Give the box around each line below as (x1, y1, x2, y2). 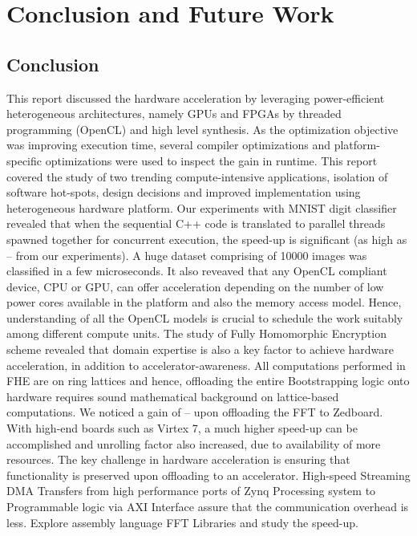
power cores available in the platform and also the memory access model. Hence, (6, 294, 402, 311)
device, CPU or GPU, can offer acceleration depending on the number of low (6, 278, 384, 294)
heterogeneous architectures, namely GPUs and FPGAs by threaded (6, 105, 342, 122)
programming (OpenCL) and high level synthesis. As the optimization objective (6, 120, 399, 137)
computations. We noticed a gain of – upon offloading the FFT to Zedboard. (6, 404, 383, 420)
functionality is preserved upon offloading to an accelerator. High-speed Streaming (6, 466, 411, 483)
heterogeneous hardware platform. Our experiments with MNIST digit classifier (6, 199, 397, 216)
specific (6, 152, 43, 169)
